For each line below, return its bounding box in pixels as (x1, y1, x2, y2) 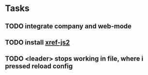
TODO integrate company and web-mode (5, 22, 132, 30)
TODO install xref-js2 (5, 38, 70, 46)
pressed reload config (5, 62, 73, 70)
